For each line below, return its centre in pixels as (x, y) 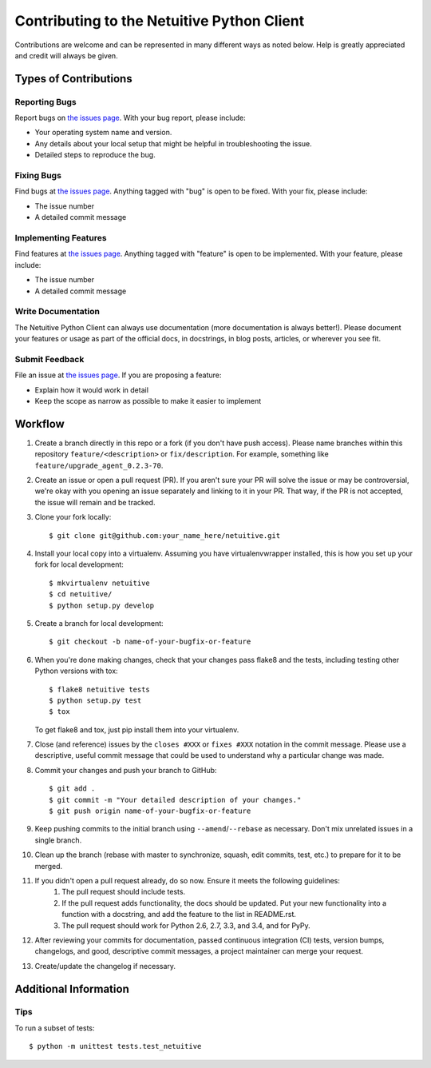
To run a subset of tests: (55, 1028)
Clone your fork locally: (73, 517)
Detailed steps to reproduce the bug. (95, 155)
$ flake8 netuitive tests (100, 689)
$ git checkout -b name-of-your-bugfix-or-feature (150, 642)
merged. (49, 866)
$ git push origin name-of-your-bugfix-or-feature (150, 811)
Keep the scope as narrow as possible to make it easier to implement (148, 400)
